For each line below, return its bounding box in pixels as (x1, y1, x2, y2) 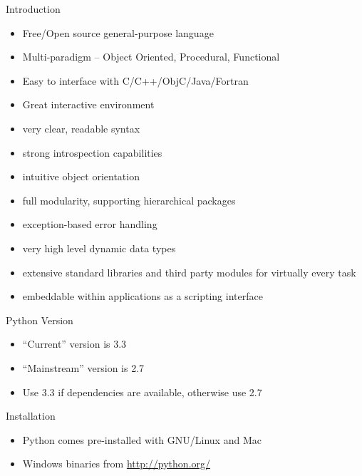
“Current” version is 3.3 (22, 336, 127, 351)
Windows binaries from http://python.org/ (22, 456, 211, 471)
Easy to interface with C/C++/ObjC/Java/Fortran (22, 73, 249, 88)
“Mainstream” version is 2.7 (22, 360, 145, 375)
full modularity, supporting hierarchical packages (22, 192, 236, 207)
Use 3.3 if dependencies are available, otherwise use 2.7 (22, 384, 262, 399)
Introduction (6, 1, 61, 16)
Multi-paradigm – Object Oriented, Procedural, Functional (22, 49, 280, 64)
